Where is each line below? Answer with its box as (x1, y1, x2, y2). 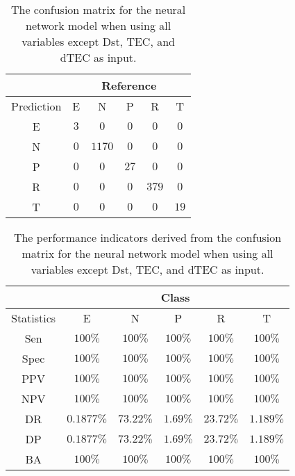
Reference (101, 77, 157, 93)
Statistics (11, 310, 56, 326)
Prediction (11, 98, 62, 114)
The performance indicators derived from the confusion (13, 229, 282, 245)
